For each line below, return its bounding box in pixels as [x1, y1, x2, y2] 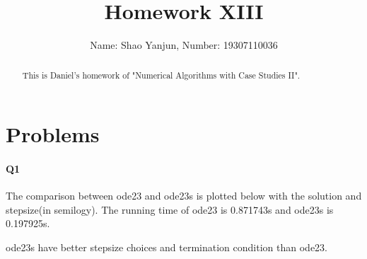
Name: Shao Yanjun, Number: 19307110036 [90, 38, 278, 52]
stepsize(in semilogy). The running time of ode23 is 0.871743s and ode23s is [6, 202, 334, 217]
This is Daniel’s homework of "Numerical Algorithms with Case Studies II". [22, 69, 301, 81]
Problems [6, 120, 100, 149]
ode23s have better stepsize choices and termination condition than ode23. [6, 239, 327, 254]
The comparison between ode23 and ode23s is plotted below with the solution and [6, 188, 362, 203]
